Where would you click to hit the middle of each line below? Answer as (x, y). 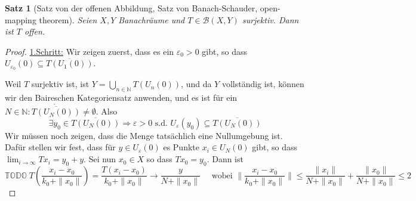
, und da (196, 84)
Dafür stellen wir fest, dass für (60, 147)
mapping (21, 19)
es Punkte (181, 147)
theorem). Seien (68, 19)
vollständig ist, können (263, 84)
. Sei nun (100, 159)
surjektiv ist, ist (60, 84)
